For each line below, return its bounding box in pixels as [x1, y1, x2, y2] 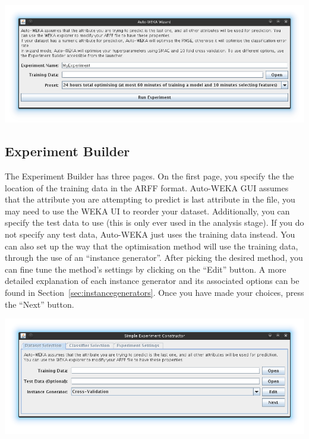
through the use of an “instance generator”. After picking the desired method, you [5, 251, 303, 264]
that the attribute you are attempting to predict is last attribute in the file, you [5, 193, 295, 206]
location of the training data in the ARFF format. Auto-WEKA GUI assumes [5, 181, 289, 194]
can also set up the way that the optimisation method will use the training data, [5, 239, 298, 252]
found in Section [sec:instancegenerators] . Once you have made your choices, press [5, 286, 304, 298]
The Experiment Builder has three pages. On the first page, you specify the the [5, 169, 294, 182]
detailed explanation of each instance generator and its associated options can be [5, 274, 299, 287]
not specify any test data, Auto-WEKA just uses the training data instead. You [5, 228, 295, 240]
